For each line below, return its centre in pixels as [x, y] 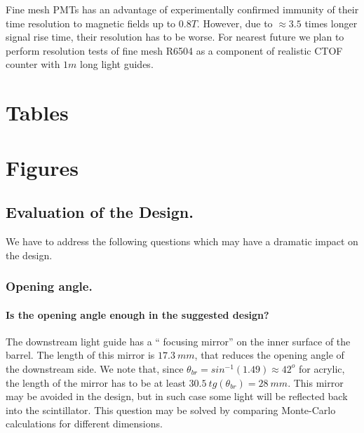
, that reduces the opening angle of [269, 355]
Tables [37, 112]
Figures [42, 167]
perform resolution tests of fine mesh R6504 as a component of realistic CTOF [174, 50]
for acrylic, [322, 368]
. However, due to [235, 23]
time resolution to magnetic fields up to [91, 23]
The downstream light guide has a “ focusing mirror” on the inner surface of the [178, 341]
